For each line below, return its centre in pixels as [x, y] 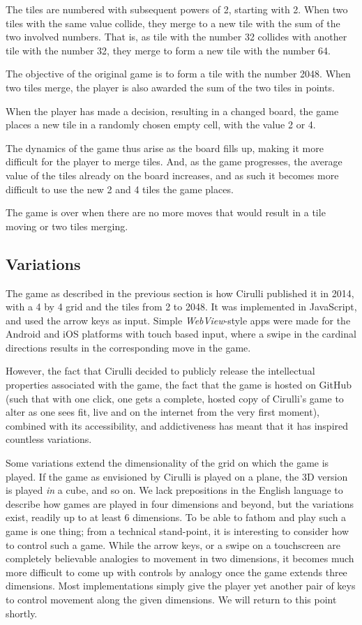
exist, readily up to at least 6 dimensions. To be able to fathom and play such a [176, 517]
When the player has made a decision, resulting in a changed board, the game [172, 111]
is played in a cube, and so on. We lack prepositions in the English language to [174, 490]
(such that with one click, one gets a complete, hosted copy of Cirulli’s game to [175, 398]
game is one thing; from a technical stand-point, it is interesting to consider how [178, 531]
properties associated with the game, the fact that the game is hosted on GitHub [179, 385]
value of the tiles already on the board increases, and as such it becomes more [172, 175]
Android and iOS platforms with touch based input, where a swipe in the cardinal [181, 334]
